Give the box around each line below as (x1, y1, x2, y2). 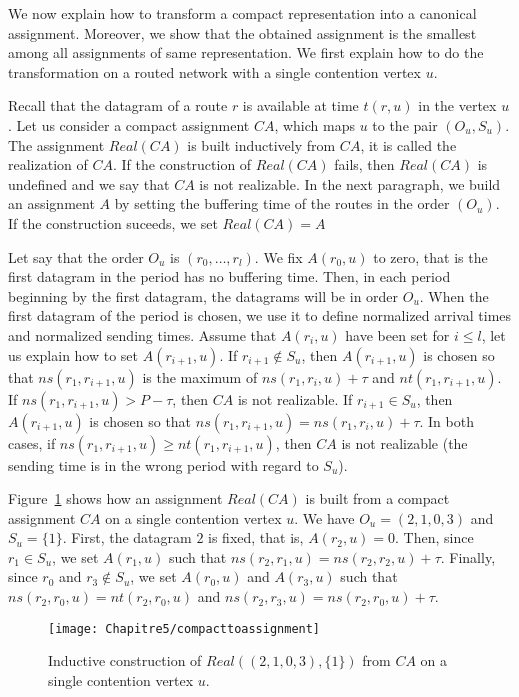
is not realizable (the (341, 432, 468, 453)
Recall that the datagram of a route (8, 95, 228, 116)
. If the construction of (112, 154, 252, 175)
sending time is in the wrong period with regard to (8, 454, 319, 475)
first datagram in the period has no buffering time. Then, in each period (8, 266, 451, 287)
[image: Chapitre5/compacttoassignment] (48, 621, 321, 636)
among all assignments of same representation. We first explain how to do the (8, 42, 484, 63)
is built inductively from (187, 134, 336, 155)
